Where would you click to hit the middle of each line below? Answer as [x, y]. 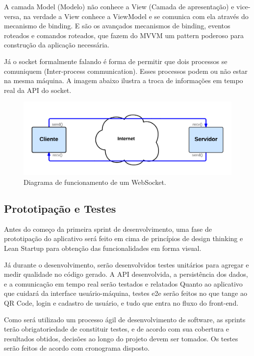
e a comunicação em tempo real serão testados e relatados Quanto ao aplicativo [123, 283]
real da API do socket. [38, 90]
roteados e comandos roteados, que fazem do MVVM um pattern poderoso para [124, 35]
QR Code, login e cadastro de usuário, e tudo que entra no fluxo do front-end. [121, 303]
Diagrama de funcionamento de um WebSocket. [95, 182]
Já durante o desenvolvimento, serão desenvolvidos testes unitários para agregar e [127, 264]
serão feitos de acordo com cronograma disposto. [77, 348]
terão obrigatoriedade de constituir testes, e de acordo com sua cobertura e [117, 329]
